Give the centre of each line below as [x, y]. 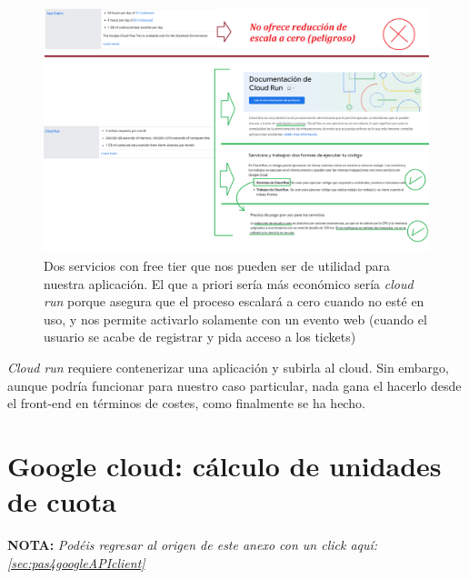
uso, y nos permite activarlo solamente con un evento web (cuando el [235, 319]
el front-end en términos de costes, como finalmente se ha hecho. [186, 403]
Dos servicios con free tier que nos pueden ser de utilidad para [217, 265]
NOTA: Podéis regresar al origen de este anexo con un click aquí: [193, 545]
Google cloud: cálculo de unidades [225, 465]
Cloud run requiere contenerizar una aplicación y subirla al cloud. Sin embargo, [228, 367]
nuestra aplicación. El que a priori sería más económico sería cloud [229, 283]
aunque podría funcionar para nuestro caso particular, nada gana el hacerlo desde [234, 385]
